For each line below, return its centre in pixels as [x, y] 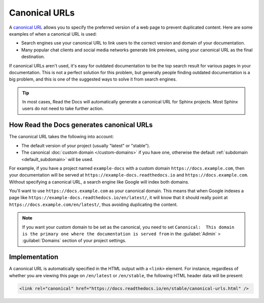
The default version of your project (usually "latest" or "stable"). [86, 145]
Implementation [34, 257]
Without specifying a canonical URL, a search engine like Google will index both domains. [99, 182]
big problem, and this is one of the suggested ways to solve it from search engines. [93, 79]
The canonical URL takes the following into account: [62, 137]
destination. [33, 57]
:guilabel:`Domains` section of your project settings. [74, 241]
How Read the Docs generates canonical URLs [81, 125]
